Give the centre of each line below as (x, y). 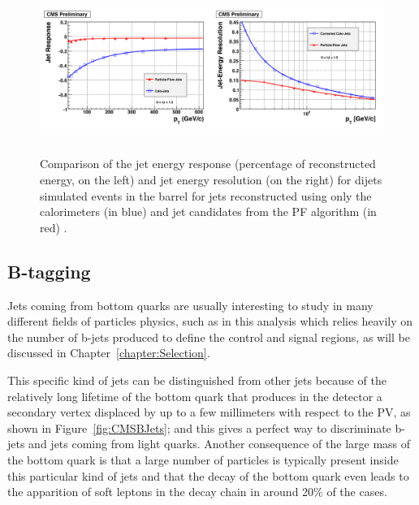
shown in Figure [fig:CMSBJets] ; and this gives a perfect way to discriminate (199, 427)
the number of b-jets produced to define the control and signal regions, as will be (209, 337)
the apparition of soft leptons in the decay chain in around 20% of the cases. (197, 492)
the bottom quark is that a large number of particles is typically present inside (203, 459)
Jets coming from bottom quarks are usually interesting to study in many (190, 305)
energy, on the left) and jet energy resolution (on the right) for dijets (211, 180)
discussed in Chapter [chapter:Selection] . (109, 353)
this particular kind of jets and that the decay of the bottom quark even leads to (208, 475)
